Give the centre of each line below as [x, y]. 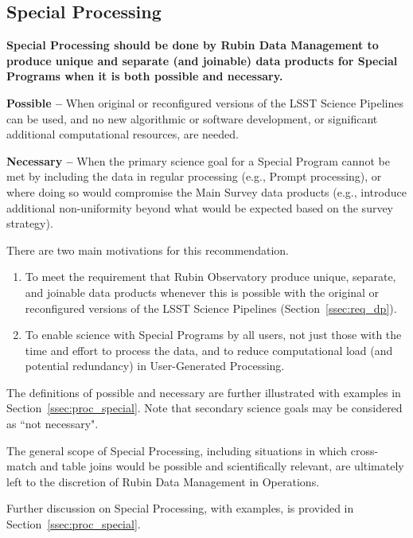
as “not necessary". [53, 424]
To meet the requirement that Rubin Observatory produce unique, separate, [210, 277]
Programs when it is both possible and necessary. [145, 76]
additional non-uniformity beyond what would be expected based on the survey [200, 207]
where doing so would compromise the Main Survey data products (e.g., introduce [206, 191]
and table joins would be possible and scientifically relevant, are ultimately [222, 466]
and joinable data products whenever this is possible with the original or [202, 292]
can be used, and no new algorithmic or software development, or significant [192, 118]
